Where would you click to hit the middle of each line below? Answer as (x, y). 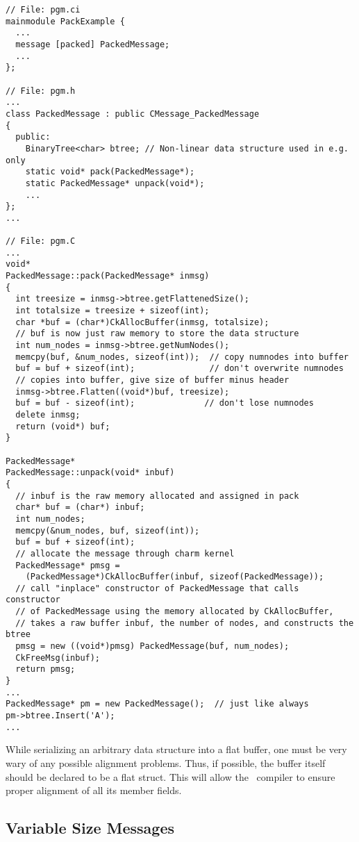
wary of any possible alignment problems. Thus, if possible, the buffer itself (166, 762)
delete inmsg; (48, 414)
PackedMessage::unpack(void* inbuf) (90, 473)
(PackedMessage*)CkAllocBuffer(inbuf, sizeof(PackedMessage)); (175, 577)
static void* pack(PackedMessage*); (110, 172)
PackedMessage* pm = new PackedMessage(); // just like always (157, 704)
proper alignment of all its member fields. (94, 790)
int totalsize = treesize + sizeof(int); (112, 311)
